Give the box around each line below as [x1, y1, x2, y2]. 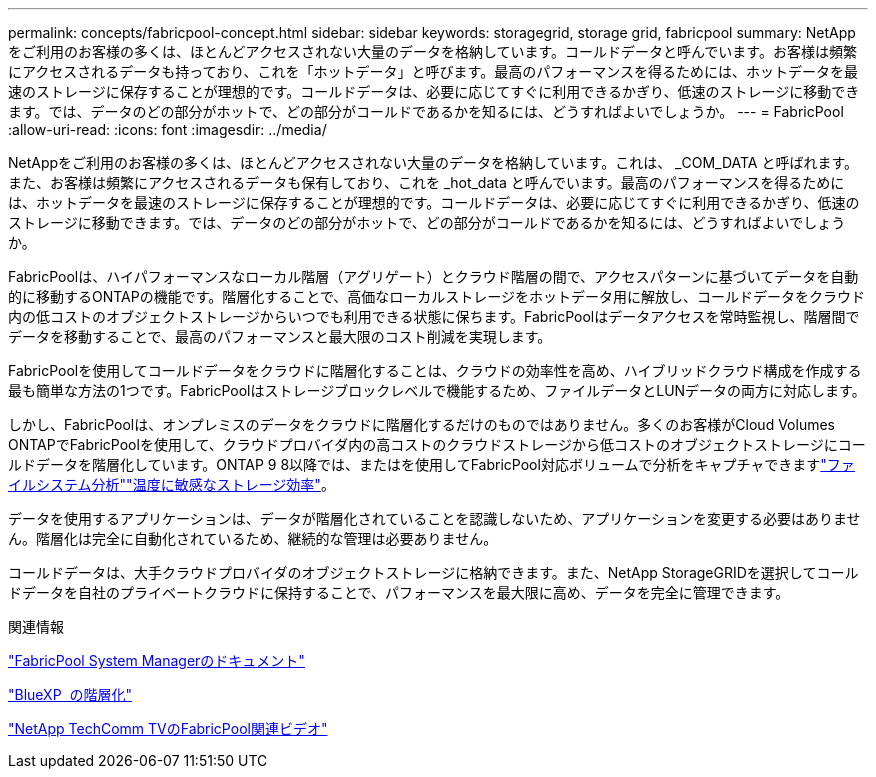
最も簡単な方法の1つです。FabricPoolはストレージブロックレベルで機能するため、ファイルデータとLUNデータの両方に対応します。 [8, 382, 866, 399]
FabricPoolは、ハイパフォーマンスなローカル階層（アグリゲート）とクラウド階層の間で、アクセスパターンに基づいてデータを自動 [8, 268, 859, 285]
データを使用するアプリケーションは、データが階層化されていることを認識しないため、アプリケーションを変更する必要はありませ [8, 510, 861, 527]
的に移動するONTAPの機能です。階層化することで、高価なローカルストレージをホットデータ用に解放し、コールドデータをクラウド [8, 288, 866, 305]
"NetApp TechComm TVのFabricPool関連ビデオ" [8, 720, 328, 737]
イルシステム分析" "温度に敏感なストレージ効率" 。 [8, 476, 335, 493]
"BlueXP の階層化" [8, 686, 133, 703]
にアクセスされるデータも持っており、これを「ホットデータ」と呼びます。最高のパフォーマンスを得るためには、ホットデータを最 [8, 63, 858, 80]
